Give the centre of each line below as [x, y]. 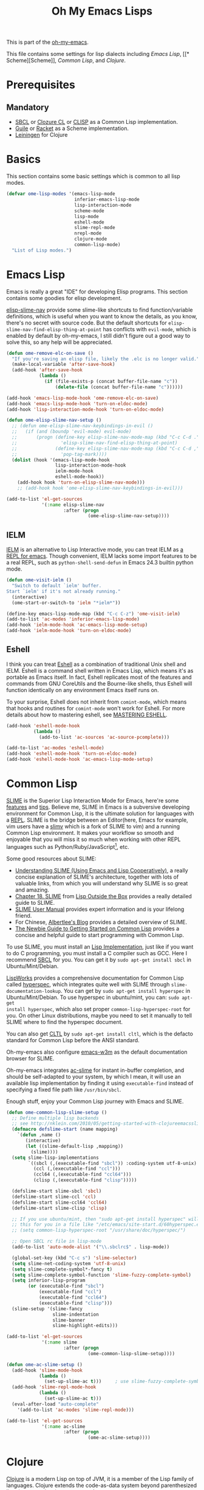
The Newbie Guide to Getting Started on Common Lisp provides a [97, 929]
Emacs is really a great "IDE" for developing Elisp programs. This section [97, 291]
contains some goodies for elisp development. [64, 298]
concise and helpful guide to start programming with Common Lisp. [99, 935]
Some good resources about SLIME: [51, 859]
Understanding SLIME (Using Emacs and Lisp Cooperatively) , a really [101, 870]
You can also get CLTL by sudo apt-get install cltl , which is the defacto [100, 1034]
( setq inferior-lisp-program [49, 1280]
